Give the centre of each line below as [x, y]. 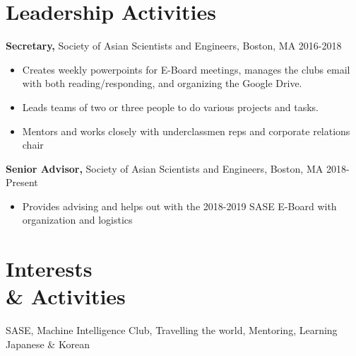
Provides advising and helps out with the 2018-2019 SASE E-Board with [179, 206]
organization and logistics [77, 220]
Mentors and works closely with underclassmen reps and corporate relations [186, 131]
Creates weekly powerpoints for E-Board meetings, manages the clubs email [186, 69]
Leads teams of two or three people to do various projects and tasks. [171, 107]
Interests [49, 269]
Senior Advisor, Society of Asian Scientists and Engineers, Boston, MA [165, 168]
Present [22, 182]
